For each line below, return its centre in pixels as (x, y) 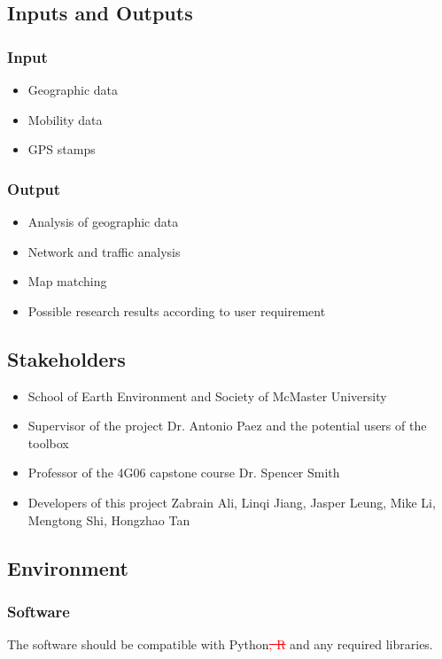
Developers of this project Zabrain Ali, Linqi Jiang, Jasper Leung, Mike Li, (232, 502)
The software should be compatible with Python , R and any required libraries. (220, 644)
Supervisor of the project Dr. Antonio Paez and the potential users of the (227, 426)
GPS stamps (62, 149)
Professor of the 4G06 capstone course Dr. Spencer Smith (184, 473)
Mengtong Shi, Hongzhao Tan (109, 519)
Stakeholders (66, 358)
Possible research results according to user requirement (177, 310)
